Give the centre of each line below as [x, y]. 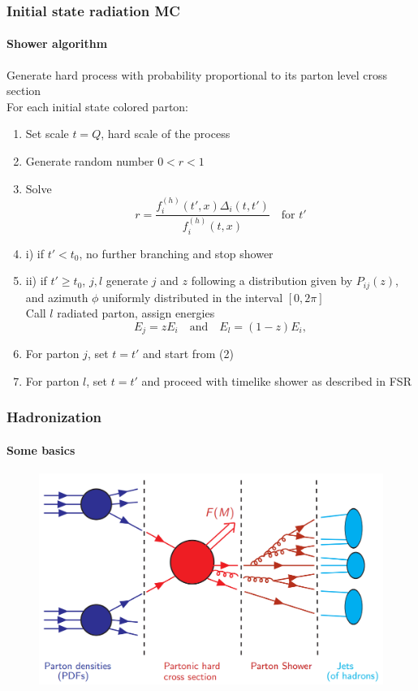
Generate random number [90, 161]
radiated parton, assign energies [136, 313]
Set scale [47, 134]
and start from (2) [188, 354]
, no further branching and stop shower [176, 253]
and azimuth [57, 297]
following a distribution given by [272, 281]
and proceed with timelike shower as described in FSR [276, 380]
